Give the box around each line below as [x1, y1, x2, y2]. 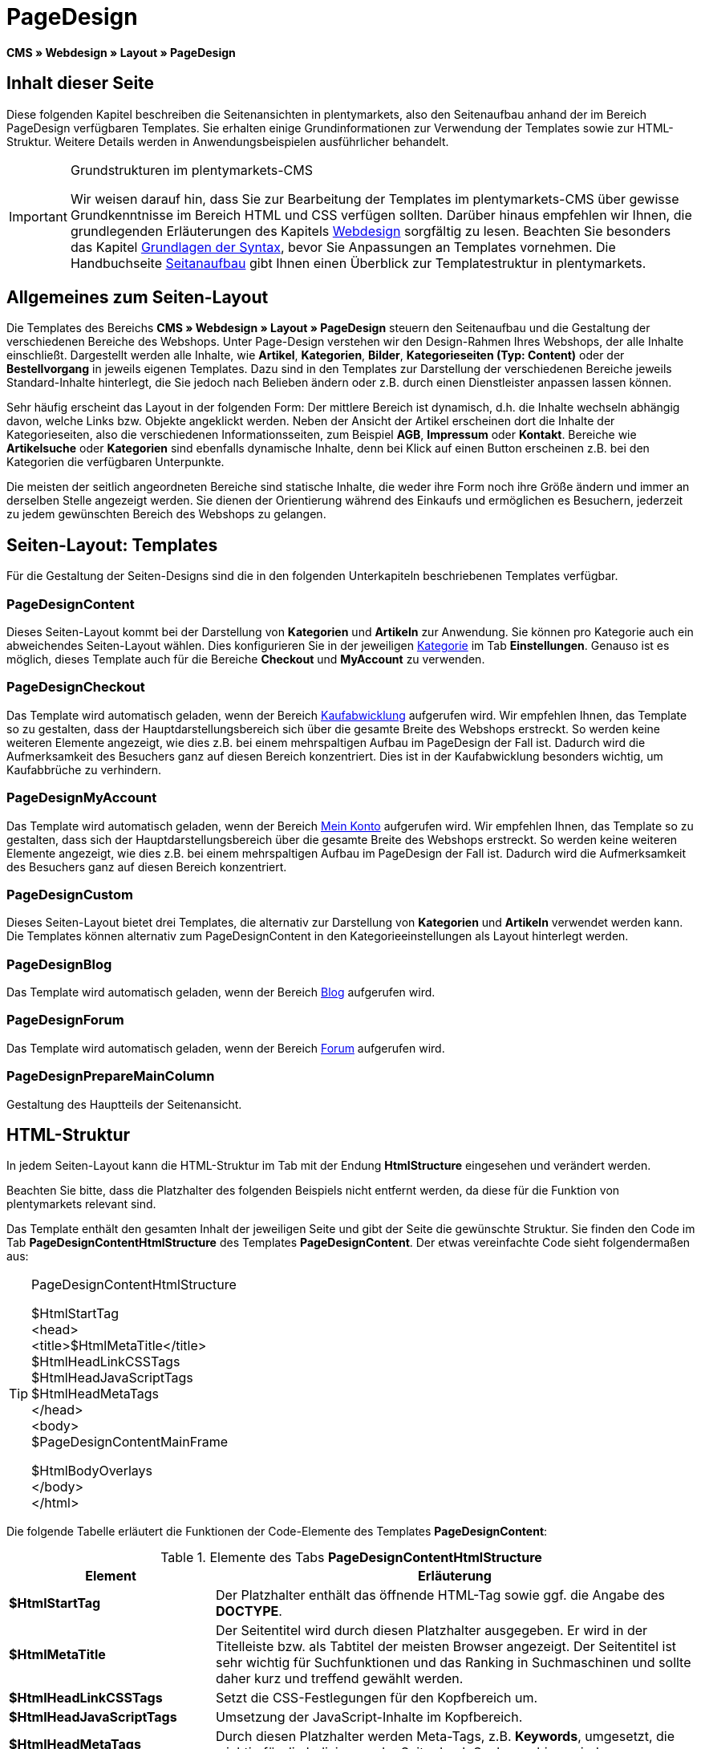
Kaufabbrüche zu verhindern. [6, 762, 162, 777]
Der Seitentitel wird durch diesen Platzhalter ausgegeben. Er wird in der [216, 1622, 648, 1639]
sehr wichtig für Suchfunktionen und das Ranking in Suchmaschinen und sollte [216, 1654, 691, 1671]
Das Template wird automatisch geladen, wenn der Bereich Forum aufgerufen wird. [6, 1041, 445, 1055]
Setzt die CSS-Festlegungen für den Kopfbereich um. [216, 1690, 538, 1706]
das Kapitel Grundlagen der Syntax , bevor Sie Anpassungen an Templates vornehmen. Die [70, 238, 616, 255]
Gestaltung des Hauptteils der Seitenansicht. [6, 1097, 242, 1111]
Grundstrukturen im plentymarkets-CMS [70, 161, 314, 178]
